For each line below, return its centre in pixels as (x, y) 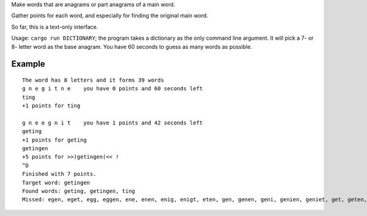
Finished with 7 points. (59, 174)
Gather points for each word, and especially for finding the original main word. (110, 16)
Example (28, 64)
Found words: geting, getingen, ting (79, 191)
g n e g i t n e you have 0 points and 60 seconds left (113, 89)
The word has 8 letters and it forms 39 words (93, 80)
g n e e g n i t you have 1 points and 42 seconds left (113, 123)
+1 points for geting (54, 140)
